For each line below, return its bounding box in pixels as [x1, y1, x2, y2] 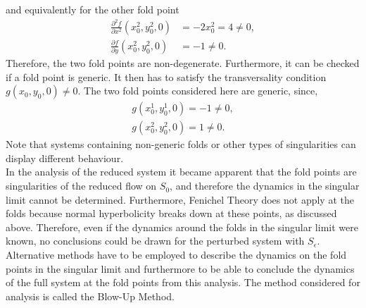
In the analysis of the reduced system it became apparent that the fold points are [6, 164, 357, 179]
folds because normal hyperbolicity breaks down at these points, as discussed [6, 206, 337, 221]
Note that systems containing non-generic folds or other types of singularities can [6, 137, 356, 152]
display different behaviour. [6, 150, 124, 165]
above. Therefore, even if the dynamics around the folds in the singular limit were [6, 219, 358, 234]
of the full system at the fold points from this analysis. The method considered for [6, 275, 360, 290]
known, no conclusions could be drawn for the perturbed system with [6, 233, 305, 248]
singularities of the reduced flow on [6, 178, 157, 193]
